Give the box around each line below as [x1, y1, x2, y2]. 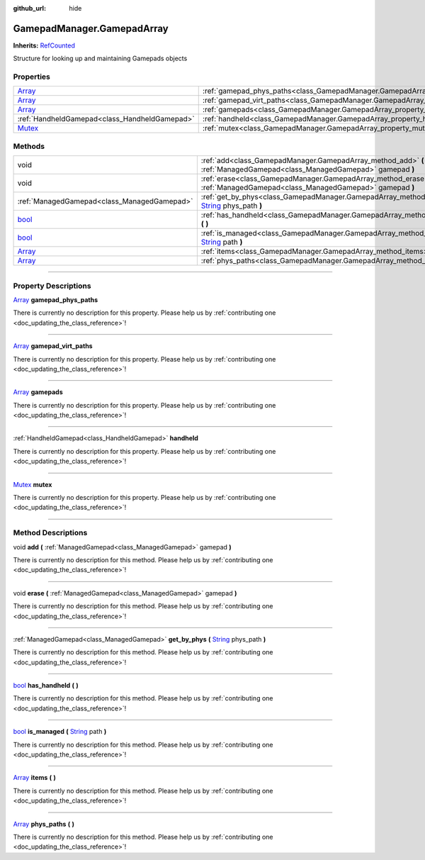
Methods [13, 141, 45, 151]
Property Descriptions [13, 281, 91, 291]
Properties [13, 72, 51, 82]
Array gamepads [13, 388, 63, 396]
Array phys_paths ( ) [13, 820, 74, 828]
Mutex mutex [13, 480, 52, 488]
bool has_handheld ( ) [13, 681, 79, 690]
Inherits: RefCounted [13, 41, 76, 50]
